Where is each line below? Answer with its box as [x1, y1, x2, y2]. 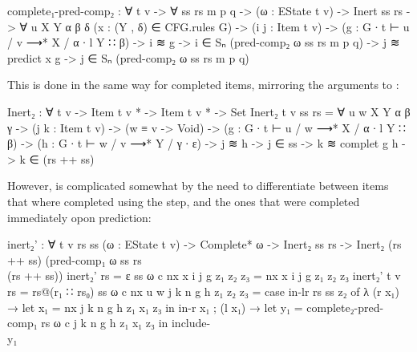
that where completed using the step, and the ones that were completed [7, 192, 360, 209]
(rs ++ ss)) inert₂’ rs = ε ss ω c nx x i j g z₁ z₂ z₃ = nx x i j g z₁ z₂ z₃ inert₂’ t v [7, 267, 401, 284]
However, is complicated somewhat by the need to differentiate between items [7, 177, 389, 194]
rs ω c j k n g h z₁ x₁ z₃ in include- [41, 314, 211, 331]
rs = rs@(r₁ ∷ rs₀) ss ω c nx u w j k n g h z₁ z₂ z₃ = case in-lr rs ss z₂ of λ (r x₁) [7, 282, 399, 299]
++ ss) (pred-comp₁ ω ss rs [7, 251, 142, 268]
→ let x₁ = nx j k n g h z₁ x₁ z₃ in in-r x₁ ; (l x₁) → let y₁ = [7, 298, 303, 315]
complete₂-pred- [306, 298, 384, 315]
